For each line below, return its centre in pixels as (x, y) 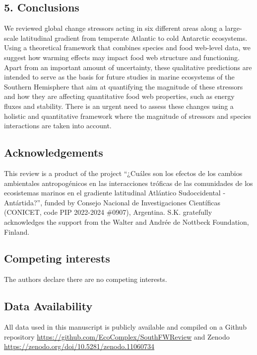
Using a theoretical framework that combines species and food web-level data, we (127, 47)
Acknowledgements (54, 152)
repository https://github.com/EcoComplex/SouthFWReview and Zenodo (117, 336)
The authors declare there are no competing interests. (86, 279)
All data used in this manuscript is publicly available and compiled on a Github (125, 327)
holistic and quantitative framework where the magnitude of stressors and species (128, 116)
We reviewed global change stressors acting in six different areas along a (113, 28)
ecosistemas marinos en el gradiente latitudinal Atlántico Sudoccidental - (115, 193)
